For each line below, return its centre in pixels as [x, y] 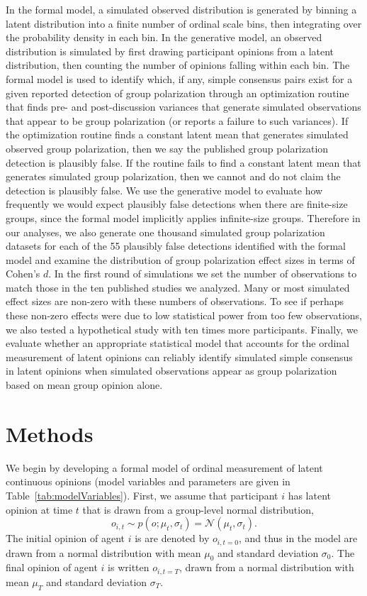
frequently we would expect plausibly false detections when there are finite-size [177, 204]
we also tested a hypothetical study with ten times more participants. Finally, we [182, 329]
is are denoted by [172, 538]
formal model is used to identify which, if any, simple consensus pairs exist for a [179, 78]
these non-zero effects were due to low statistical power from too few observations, [184, 315]
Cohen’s [23, 274]
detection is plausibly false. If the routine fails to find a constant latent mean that [183, 162]
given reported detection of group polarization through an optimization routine [177, 93]
